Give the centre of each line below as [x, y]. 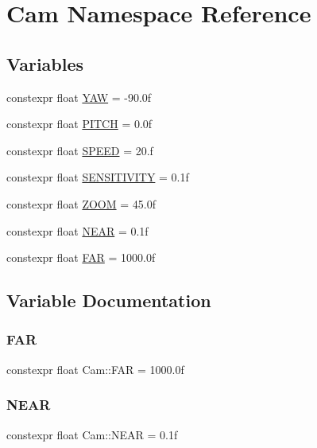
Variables [45, 63]
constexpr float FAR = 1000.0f [81, 257]
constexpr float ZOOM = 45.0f [81, 203]
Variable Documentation [109, 300]
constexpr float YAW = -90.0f [79, 97]
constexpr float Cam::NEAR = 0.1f [92, 434]
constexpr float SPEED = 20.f [80, 150]
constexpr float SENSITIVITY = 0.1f [98, 177]
